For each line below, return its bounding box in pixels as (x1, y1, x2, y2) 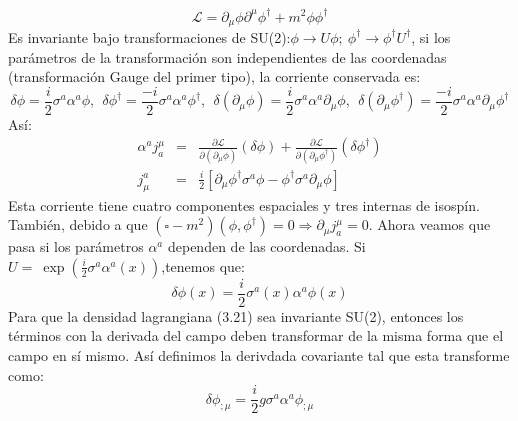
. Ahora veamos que (368, 214, 491, 235)
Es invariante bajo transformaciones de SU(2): (8, 26, 291, 47)
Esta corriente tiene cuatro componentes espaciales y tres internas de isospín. (8, 194, 480, 215)
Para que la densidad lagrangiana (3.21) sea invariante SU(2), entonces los (8, 305, 464, 326)
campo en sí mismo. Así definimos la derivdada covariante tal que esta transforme (8, 345, 510, 365)
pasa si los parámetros (8, 236, 144, 257)
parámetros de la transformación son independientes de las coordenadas (8, 46, 447, 67)
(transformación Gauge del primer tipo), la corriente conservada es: (8, 66, 421, 87)
